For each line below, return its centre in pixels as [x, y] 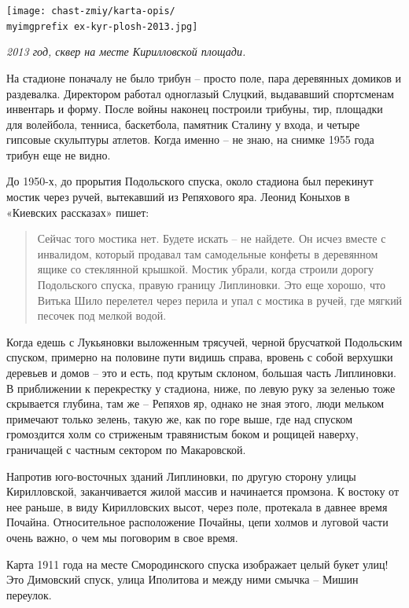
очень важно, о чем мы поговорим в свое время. [122, 537]
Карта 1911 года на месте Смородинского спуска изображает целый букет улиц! [197, 564]
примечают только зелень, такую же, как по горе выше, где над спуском [180, 418]
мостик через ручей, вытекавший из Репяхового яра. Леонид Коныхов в [178, 197]
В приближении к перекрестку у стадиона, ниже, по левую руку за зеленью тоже [201, 388]
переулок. [29, 594]
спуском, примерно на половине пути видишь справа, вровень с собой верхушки [200, 357]
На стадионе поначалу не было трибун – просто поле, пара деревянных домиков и [204, 77]
